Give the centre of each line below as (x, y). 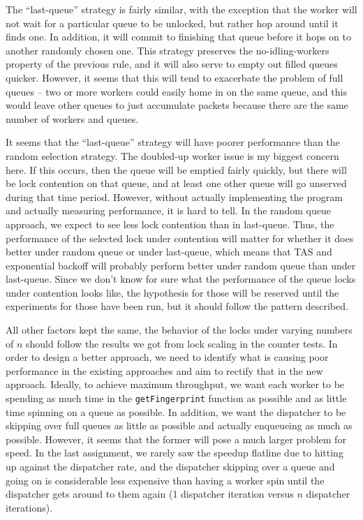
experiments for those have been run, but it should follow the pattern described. (177, 306)
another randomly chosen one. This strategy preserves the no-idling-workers (168, 50)
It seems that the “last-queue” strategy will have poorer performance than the (173, 142)
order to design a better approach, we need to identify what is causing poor (167, 357)
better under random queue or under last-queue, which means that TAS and (169, 252)
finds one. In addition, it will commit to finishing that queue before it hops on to (178, 37)
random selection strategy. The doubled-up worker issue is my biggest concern (172, 155)
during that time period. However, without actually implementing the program (174, 196)
